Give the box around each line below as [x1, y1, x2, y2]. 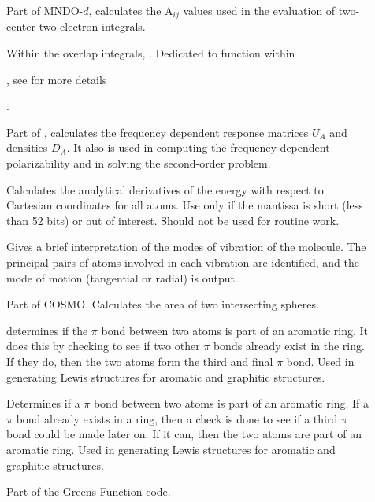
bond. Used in [286, 353, 355, 369]
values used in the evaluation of [183, 2, 336, 18]
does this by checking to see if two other [6, 338, 200, 354]
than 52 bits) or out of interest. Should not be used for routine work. [6, 212, 340, 228]
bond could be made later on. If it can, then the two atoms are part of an [6, 426, 362, 442]
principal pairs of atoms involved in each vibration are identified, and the [6, 253, 359, 270]
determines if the [6, 322, 88, 338]
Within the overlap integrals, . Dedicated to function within [6, 45, 295, 61]
